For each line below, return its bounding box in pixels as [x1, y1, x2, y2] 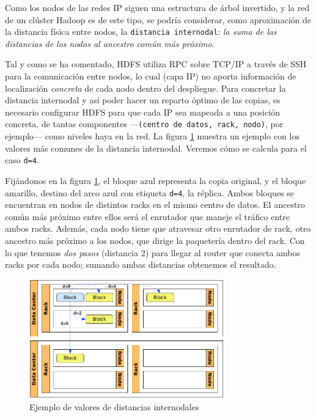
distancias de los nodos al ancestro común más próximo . [5, 37, 215, 50]
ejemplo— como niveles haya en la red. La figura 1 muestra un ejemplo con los [5, 130, 299, 142]
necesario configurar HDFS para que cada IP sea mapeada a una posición [5, 105, 281, 118]
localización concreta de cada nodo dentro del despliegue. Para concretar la [5, 81, 286, 94]
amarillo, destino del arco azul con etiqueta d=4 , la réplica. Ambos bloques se [5, 186, 295, 199]
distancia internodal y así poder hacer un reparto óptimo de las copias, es [5, 94, 281, 106]
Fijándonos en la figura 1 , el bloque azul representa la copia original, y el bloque [5, 174, 306, 186]
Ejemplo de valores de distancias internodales [29, 400, 199, 413]
